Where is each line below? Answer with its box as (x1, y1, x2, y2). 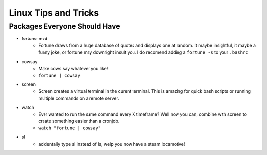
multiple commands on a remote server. (38, 95, 120, 101)
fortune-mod (21, 36, 48, 41)
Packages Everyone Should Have (9, 22, 120, 31)
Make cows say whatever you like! (38, 65, 108, 71)
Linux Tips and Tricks (9, 7, 99, 18)
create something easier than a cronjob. (38, 118, 120, 124)
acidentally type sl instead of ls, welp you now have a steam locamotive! (38, 141, 185, 147)
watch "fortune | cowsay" (38, 125, 101, 131)
